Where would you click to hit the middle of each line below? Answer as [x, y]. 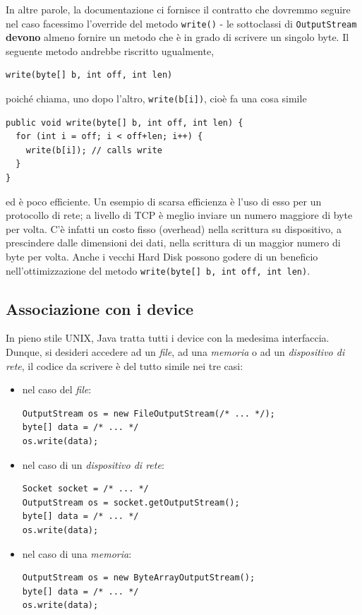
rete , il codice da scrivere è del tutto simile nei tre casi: [125, 365]
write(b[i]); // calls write [94, 150]
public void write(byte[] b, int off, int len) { [125, 123]
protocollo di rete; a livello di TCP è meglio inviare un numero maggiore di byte [179, 215]
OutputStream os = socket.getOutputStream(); [131, 502]
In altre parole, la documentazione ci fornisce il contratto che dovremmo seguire [178, 9]
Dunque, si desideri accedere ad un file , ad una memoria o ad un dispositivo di [175, 352]
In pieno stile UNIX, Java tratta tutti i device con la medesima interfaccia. [168, 338]
